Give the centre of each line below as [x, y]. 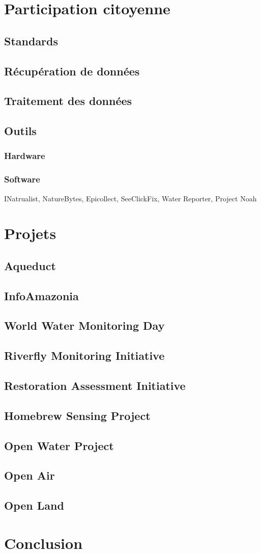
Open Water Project [59, 445]
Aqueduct [30, 265]
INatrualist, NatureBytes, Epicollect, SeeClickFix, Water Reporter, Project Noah [130, 198]
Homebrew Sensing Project [77, 415]
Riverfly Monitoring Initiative [84, 355]
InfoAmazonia [41, 295]
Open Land [34, 505]
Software [22, 179]
